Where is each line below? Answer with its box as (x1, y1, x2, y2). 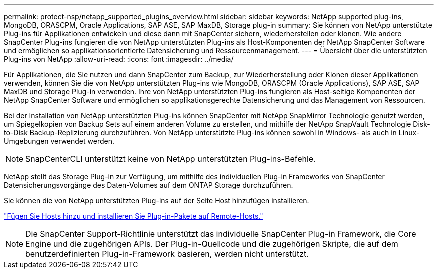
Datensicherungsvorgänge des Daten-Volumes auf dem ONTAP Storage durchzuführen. (4, 181, 293, 189)
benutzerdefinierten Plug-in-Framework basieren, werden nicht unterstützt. (25, 249, 309, 259)
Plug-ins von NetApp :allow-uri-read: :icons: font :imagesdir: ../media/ (4, 55, 234, 63)
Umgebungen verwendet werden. (4, 137, 114, 145)
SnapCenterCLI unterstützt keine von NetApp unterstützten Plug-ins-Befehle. (25, 154, 316, 164)
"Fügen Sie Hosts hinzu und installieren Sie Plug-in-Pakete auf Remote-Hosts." (4, 212, 263, 220)
